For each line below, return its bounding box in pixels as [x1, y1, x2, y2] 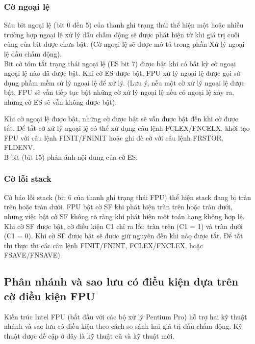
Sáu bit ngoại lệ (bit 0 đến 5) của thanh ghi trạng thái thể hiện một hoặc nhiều [4, 20, 244, 30]
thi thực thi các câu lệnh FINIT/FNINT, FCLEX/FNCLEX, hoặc [4, 240, 203, 250]
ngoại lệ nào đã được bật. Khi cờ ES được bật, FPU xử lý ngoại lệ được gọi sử [4, 68, 240, 78]
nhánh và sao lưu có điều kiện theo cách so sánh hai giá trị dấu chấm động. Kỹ [4, 321, 242, 331]
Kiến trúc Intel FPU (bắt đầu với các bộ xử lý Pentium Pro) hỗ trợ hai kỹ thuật [4, 311, 247, 321]
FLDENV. [4, 142, 35, 152]
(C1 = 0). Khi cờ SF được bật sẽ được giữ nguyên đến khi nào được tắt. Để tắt [4, 230, 243, 241]
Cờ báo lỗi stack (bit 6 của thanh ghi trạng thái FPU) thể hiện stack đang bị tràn [4, 192, 251, 202]
